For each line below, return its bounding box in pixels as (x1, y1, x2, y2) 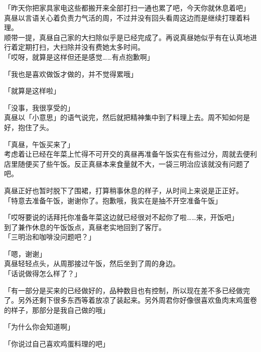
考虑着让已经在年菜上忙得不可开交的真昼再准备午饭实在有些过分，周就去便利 (4, 149, 257, 159)
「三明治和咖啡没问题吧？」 (4, 231, 95, 242)
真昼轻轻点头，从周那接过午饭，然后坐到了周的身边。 (4, 258, 180, 269)
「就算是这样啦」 (4, 85, 60, 96)
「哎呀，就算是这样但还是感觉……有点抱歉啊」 (4, 51, 154, 62)
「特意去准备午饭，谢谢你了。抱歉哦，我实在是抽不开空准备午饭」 (4, 195, 222, 205)
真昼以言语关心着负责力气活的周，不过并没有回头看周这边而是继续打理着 (4, 12, 243, 23)
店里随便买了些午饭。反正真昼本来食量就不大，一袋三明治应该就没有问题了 (4, 158, 250, 169)
